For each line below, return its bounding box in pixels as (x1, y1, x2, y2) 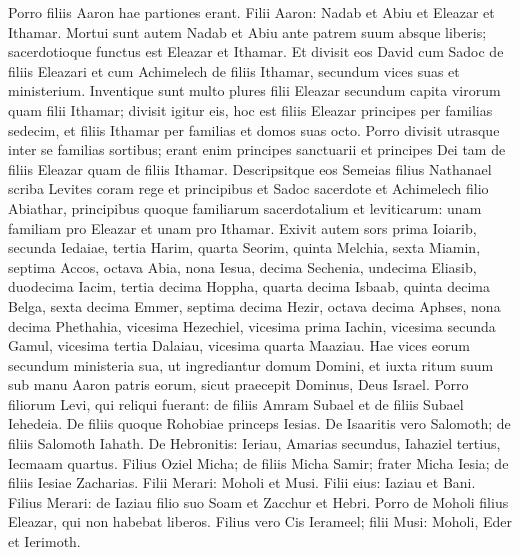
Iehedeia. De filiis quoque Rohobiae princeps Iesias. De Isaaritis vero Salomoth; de (8, 413, 511, 434)
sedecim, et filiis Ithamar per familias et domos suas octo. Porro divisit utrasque (8, 119, 500, 140)
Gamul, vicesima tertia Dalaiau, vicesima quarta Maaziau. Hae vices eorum (8, 335, 470, 356)
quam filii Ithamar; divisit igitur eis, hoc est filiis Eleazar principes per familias (8, 99, 493, 120)
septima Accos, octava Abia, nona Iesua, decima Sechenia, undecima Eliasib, (8, 256, 477, 277)
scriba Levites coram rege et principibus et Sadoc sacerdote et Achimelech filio (8, 178, 489, 199)
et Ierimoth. (8, 531, 81, 552)
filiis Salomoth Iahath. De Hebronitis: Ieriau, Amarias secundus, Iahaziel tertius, (8, 433, 501, 454)
